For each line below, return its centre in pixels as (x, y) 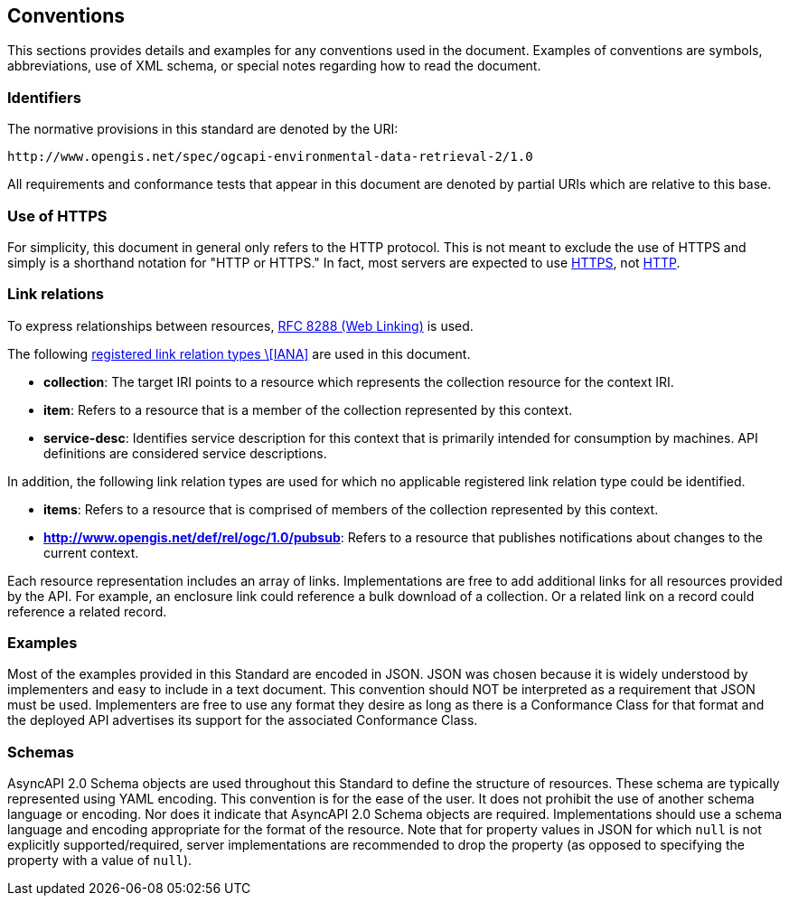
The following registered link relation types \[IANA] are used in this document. (239, 353)
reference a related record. (87, 611)
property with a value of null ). (100, 861)
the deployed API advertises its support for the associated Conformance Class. (243, 720)
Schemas (41, 752)
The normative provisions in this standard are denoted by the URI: (203, 129)
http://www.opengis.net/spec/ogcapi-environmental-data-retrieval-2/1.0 (270, 157)
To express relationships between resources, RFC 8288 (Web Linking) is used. (240, 325)
